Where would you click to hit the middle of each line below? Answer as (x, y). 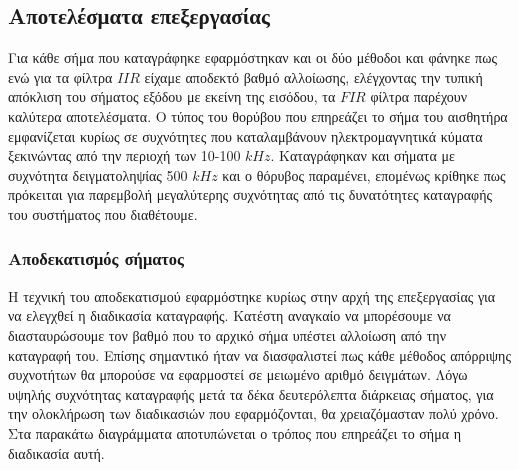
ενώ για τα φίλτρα (60, 76)
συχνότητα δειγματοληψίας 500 (98, 174)
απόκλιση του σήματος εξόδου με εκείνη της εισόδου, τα (172, 96)
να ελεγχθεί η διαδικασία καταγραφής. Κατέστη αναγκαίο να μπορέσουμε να (229, 315)
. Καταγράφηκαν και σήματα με (362, 155)
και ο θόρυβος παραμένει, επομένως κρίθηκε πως (364, 174)
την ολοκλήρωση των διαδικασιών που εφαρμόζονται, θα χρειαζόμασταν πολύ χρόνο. (253, 413)
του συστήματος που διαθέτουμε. (103, 213)
